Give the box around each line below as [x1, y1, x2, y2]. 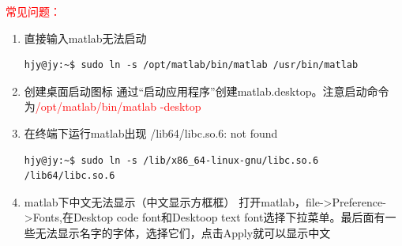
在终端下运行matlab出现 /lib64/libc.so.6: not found [24, 124, 278, 141]
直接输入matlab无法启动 [24, 29, 147, 46]
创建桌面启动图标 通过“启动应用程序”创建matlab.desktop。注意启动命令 [24, 82, 389, 99]
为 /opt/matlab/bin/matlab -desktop [24, 98, 201, 115]
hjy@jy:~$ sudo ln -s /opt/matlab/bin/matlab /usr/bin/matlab [24, 59, 359, 71]
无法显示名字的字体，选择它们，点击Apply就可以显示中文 [35, 224, 331, 240]
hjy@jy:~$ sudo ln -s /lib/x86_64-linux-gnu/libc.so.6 [24, 154, 319, 166]
